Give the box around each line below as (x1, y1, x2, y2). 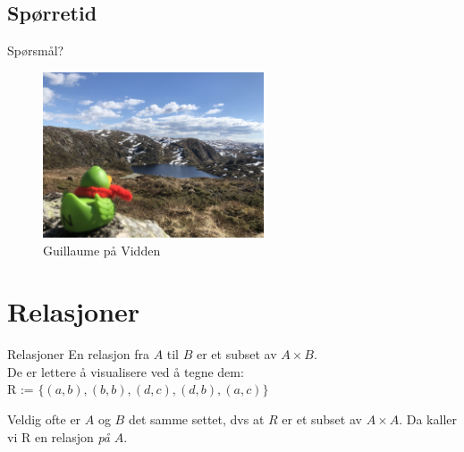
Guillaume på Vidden (43, 240, 161, 259)
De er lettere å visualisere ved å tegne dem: (7, 362, 244, 381)
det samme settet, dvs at (128, 410, 265, 429)
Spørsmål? (7, 41, 64, 60)
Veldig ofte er (7, 410, 81, 429)
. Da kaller (399, 410, 457, 429)
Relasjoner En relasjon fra (7, 345, 149, 364)
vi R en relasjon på (7, 427, 111, 446)
